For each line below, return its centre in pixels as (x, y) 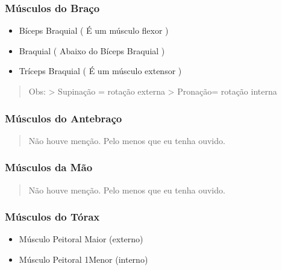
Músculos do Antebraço (64, 118)
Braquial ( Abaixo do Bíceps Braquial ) (92, 50)
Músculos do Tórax (52, 217)
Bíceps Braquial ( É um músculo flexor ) (94, 30)
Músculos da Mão (49, 167)
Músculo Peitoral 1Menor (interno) (83, 259)
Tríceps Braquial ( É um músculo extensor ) (100, 71)
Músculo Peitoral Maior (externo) (81, 239)
